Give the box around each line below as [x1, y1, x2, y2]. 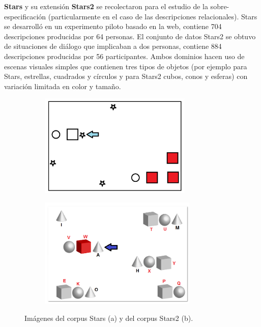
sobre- [210, 1, 229, 11]
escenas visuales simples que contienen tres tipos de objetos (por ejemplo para [4, 61, 247, 71]
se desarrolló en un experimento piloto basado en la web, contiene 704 [4, 21, 222, 32]
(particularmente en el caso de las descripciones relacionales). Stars [48, 11, 257, 21]
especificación [4, 11, 46, 21]
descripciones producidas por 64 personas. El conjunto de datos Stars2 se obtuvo [4, 31, 256, 41]
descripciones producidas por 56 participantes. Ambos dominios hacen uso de [4, 50, 245, 61]
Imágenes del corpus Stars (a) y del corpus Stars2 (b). [24, 312, 193, 323]
